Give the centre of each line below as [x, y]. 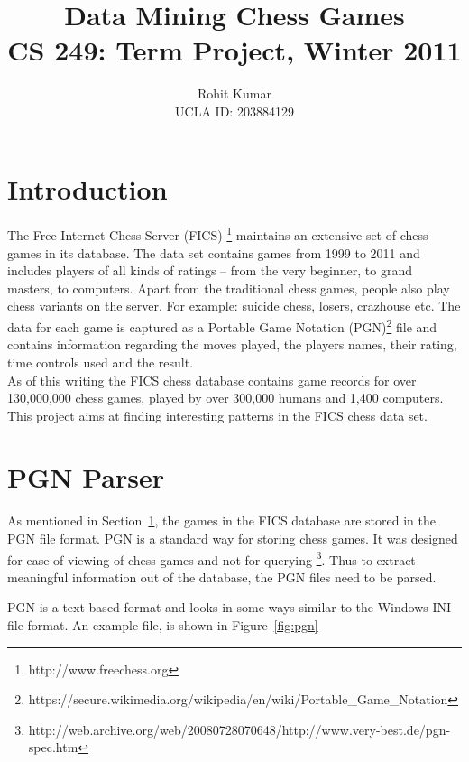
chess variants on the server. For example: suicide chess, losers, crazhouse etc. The [234, 306]
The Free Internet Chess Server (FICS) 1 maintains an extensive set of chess [218, 234]
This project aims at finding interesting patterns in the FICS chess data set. [217, 415]
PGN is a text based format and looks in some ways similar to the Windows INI [230, 607]
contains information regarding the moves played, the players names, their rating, [232, 344]
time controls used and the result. [101, 362]
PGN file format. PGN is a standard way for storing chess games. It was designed [233, 538]
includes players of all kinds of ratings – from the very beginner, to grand [210, 270]
